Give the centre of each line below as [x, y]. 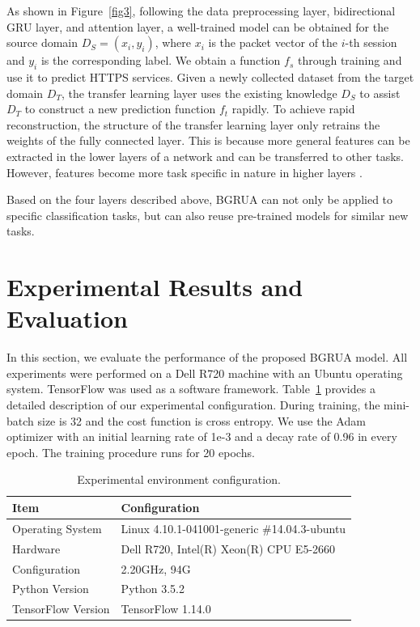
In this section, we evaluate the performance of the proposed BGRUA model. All [207, 357]
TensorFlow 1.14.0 [166, 609]
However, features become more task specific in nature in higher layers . [185, 172]
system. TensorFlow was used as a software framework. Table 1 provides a [191, 389]
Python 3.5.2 [153, 589]
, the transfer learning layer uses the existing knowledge [199, 93]
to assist [380, 93]
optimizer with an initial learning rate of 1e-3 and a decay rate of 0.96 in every [202, 436]
